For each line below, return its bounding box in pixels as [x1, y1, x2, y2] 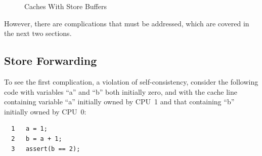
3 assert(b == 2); [11, 145, 80, 152]
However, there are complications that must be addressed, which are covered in [4, 18, 249, 28]
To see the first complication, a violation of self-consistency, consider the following [4, 76, 258, 87]
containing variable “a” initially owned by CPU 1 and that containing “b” [4, 96, 235, 107]
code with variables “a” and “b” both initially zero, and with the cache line [4, 86, 237, 97]
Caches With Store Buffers [24, 1, 107, 11]
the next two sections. [4, 28, 72, 38]
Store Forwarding [4, 53, 97, 68]
